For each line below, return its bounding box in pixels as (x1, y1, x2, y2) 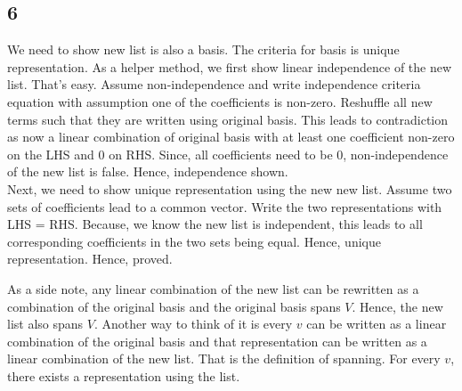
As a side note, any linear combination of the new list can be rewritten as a (7, 279, 419, 297)
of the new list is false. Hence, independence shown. (7, 162, 288, 181)
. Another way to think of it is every (93, 314, 293, 333)
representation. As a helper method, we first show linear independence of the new (7, 57, 452, 76)
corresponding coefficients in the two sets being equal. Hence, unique (7, 232, 381, 250)
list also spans (7, 314, 84, 333)
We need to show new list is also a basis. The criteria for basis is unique (7, 40, 400, 59)
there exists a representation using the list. (7, 366, 240, 385)
